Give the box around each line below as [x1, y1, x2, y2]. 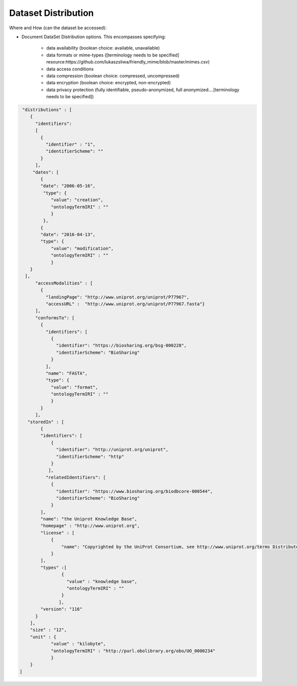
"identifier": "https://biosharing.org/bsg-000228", [56, 343, 187, 348]
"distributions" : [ [22, 107, 72, 113]
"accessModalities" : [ [35, 280, 93, 286]
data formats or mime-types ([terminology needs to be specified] [46, 52, 180, 58]
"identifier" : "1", [45, 142, 96, 147]
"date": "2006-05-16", [40, 183, 96, 189]
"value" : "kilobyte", [50, 641, 106, 647]
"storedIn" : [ [27, 419, 64, 425]
